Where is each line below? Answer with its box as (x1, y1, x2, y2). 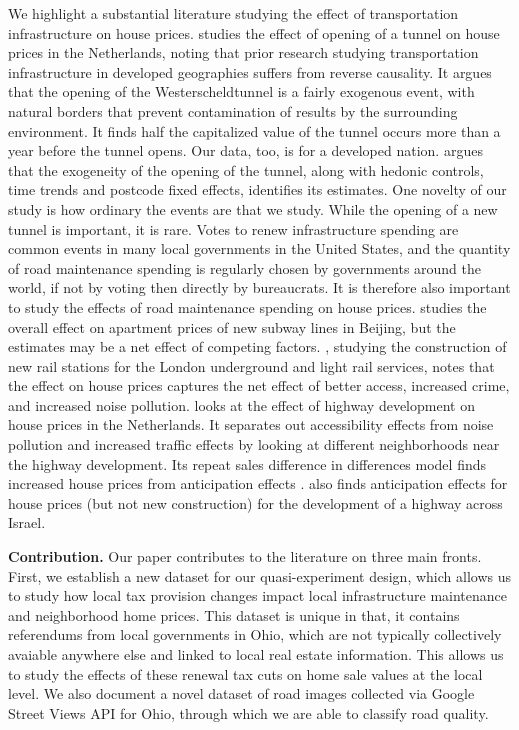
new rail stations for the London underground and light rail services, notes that (8, 355, 495, 376)
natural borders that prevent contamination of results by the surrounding (8, 100, 458, 121)
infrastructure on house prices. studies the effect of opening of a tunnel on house (8, 22, 500, 43)
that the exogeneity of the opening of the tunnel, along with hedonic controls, (8, 159, 484, 180)
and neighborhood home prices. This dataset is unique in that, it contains (8, 604, 460, 625)
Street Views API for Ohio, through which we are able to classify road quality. (8, 702, 489, 723)
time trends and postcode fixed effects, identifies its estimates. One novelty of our (8, 179, 507, 200)
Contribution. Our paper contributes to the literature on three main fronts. (8, 546, 482, 567)
